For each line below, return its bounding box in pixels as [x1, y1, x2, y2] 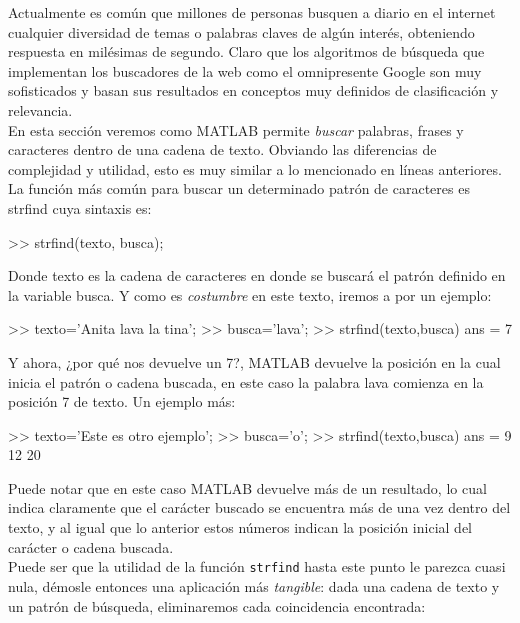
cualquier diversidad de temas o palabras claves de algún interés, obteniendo [8, 21, 475, 42]
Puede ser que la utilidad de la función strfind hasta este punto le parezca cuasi [8, 556, 506, 577]
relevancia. [8, 99, 73, 120]
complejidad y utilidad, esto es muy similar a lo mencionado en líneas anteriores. [8, 158, 502, 179]
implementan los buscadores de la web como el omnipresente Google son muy [8, 60, 482, 81]
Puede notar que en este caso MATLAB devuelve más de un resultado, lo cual [8, 477, 487, 498]
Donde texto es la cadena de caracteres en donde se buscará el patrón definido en [8, 265, 506, 286]
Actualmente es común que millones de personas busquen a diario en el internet [8, 2, 496, 22]
